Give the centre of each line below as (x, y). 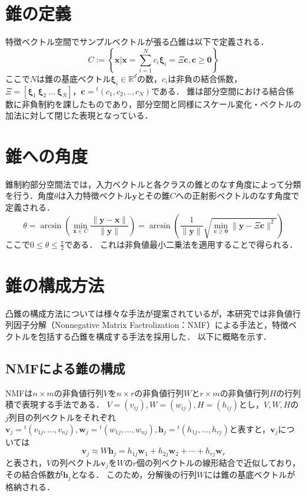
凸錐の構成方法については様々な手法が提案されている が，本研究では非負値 (149, 313)
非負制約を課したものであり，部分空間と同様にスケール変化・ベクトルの (161, 104)
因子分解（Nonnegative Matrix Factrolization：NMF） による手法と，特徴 (151, 325)
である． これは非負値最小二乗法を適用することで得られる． (181, 244)
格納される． (30, 486)
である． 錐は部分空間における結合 (218, 91)
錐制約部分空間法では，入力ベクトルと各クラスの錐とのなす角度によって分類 (153, 184)
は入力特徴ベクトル (95, 196)
